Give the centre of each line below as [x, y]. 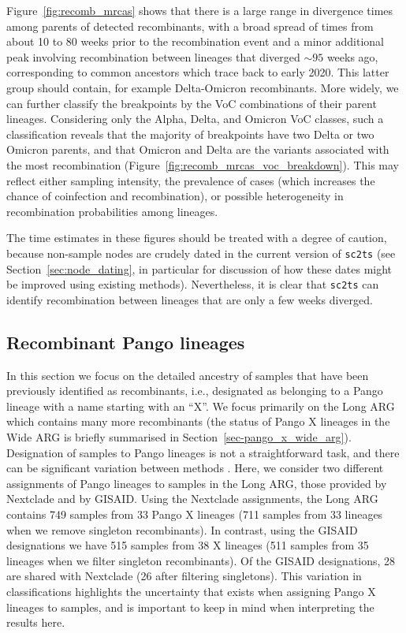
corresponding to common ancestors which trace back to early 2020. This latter [198, 72]
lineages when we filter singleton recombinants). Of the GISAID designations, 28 [201, 560]
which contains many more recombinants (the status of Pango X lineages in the [198, 421]
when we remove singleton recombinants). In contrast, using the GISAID [182, 529]
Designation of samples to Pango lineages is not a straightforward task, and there [203, 452]
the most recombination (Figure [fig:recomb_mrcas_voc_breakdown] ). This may [203, 164]
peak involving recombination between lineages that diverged [153, 56]
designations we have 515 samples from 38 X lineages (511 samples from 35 [188, 545]
